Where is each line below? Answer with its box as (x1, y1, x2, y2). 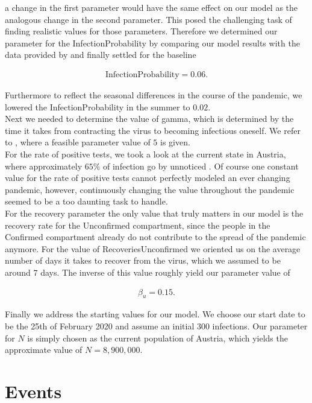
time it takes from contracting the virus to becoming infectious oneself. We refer (5, 124, 301, 136)
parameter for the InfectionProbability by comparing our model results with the (5, 36, 300, 49)
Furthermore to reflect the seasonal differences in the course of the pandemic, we (5, 89, 302, 101)
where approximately (5, 159, 83, 172)
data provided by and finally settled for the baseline (5, 48, 196, 61)
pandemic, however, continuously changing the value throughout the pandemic (5, 183, 295, 195)
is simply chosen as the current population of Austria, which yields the (27, 331, 288, 344)
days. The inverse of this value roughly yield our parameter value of (40, 265, 290, 278)
